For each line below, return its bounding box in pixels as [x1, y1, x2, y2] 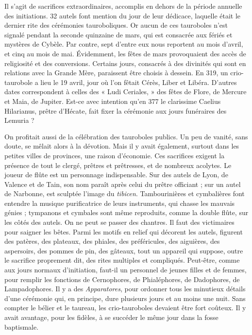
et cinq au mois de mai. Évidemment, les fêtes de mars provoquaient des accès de [4, 48, 246, 58]
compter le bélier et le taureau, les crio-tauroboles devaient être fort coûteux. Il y [4, 302, 246, 313]
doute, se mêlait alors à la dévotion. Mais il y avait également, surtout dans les [4, 141, 239, 151]
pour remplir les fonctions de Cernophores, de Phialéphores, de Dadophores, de [4, 274, 240, 284]
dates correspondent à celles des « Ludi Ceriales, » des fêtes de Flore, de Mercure [4, 86, 247, 97]
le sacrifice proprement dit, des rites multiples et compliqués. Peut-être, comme [4, 255, 240, 265]
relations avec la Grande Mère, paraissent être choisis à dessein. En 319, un [4, 67, 228, 78]
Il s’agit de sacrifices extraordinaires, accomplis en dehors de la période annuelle [4, 1, 242, 11]
